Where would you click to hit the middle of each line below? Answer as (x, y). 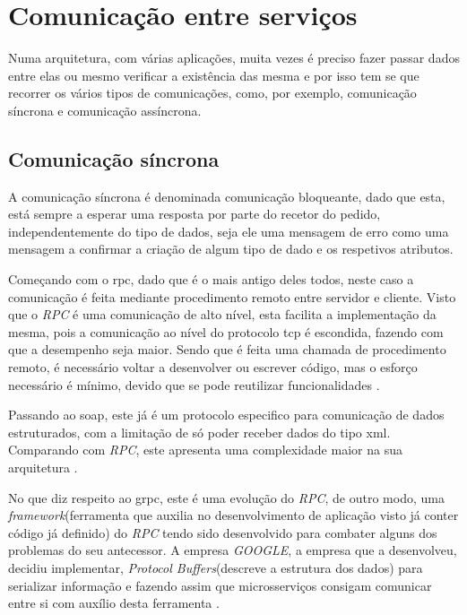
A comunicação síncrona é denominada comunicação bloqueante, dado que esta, (227, 196)
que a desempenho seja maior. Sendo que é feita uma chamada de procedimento (227, 349)
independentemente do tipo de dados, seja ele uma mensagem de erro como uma (229, 231)
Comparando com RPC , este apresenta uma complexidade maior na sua (205, 450)
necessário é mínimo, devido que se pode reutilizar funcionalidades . (194, 384)
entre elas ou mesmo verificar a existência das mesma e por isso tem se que (214, 75)
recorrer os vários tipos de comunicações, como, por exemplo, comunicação (212, 93)
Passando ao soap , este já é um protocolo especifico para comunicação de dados (226, 415)
